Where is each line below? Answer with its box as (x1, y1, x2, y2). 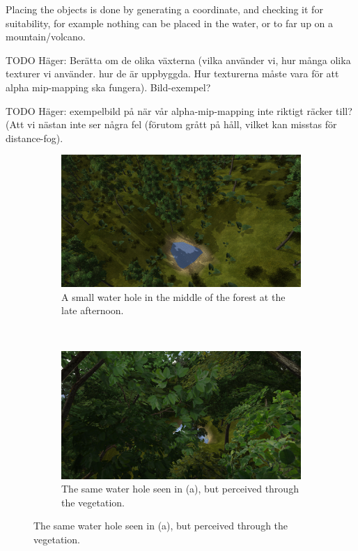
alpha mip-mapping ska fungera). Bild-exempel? (6, 79, 211, 94)
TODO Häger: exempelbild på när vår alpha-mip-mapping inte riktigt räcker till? (6, 103, 352, 118)
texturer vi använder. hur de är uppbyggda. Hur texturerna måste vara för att (6, 66, 339, 81)
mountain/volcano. (6, 29, 86, 44)
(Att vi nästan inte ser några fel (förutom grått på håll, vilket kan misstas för (6, 117, 337, 132)
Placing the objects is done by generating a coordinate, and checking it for (6, 2, 323, 16)
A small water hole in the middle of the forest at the (61, 289, 286, 304)
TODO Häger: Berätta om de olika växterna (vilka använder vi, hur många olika (6, 52, 351, 67)
